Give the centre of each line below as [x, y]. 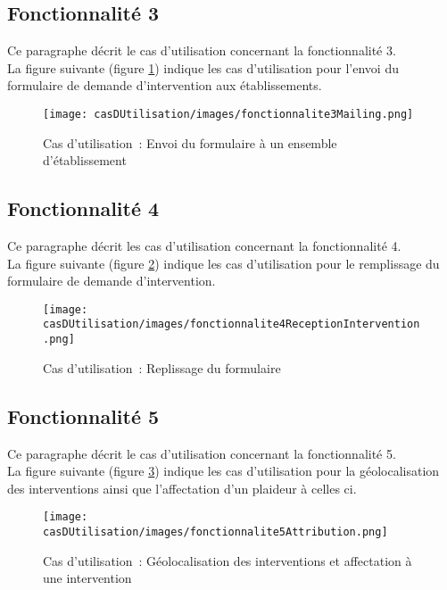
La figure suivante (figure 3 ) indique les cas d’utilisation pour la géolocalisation [223, 471]
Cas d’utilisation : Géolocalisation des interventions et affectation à [228, 560]
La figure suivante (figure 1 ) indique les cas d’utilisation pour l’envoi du [203, 67]
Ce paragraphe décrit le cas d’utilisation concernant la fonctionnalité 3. [202, 50]
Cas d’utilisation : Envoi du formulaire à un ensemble [190, 142]
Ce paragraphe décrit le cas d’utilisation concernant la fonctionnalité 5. [202, 453]
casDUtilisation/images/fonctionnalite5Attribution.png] [215, 532]
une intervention [87, 578]
